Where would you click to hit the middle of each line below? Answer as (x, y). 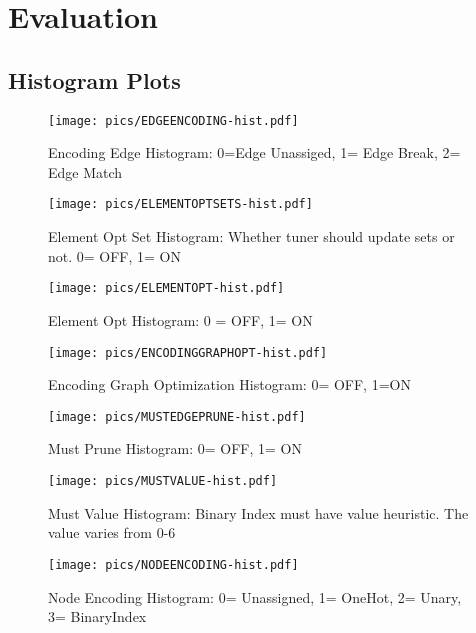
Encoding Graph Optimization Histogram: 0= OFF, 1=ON (229, 384)
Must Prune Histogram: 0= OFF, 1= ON (175, 448)
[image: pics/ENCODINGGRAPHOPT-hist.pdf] (188, 352)
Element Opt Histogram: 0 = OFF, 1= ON (180, 319)
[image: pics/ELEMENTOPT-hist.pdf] (166, 288)
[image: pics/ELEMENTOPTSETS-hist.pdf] (180, 204)
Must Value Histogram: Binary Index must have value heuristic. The (258, 512)
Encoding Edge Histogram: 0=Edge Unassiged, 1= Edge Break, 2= (254, 152)
